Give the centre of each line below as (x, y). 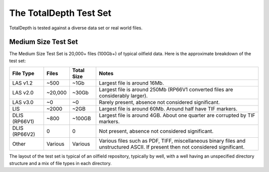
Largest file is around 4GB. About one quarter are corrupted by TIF (177, 115)
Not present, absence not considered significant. (156, 131)
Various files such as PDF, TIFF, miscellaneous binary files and (172, 141)
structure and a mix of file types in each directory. (61, 163)
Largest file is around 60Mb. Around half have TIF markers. (168, 109)
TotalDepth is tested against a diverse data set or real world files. (76, 28)
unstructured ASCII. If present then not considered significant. (172, 147)
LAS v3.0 (23, 102)
